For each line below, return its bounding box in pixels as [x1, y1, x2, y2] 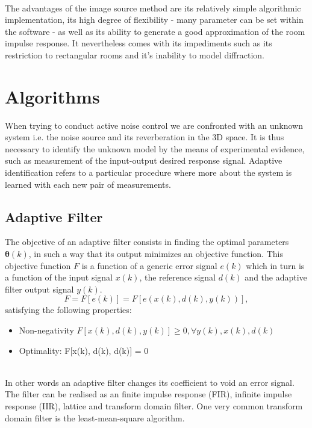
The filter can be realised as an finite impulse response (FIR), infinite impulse [5, 388, 292, 400]
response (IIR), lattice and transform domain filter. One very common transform [5, 399, 303, 412]
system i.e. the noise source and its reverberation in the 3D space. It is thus [5, 131, 284, 143]
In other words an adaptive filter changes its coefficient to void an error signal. [5, 376, 295, 388]
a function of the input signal [5, 271, 113, 284]
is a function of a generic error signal [81, 259, 217, 271]
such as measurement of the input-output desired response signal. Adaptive [5, 154, 282, 167]
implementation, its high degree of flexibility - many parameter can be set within [5, 13, 304, 26]
